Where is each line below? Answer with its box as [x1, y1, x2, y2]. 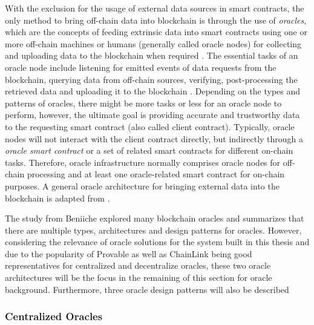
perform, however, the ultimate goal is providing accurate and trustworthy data [5, 108, 300, 121]
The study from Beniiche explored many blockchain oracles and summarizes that [5, 212, 304, 225]
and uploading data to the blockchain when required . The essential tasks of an [5, 49, 298, 62]
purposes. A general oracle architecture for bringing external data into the [5, 179, 280, 192]
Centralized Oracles [5, 309, 103, 324]
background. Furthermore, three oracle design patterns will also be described [5, 283, 289, 295]
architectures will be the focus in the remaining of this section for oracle [5, 271, 272, 284]
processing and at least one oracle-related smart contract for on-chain [27, 168, 285, 180]
